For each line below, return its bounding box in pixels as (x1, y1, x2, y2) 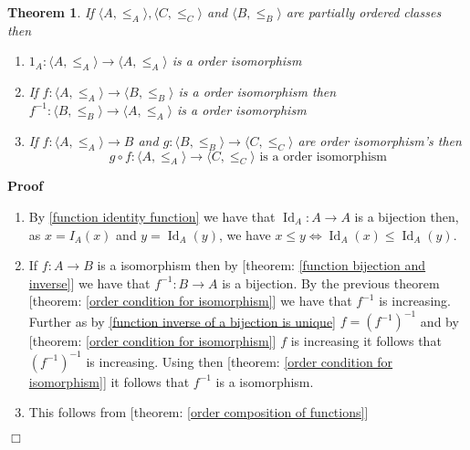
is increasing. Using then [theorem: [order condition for (86, 351, 393, 371)
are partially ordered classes (286, 3, 442, 21)
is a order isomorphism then (178, 82, 337, 101)
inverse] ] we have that (28, 273, 151, 292)
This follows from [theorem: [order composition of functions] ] (28, 403, 369, 422)
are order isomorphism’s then (298, 131, 462, 150)
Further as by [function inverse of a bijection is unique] (28, 311, 337, 330)
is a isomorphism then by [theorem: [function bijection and (97, 256, 426, 275)
